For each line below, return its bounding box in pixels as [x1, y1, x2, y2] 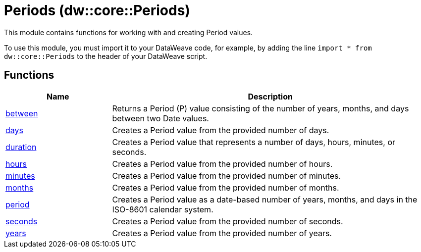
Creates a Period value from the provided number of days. [112, 125, 329, 135]
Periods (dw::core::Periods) [4, 2, 190, 19]
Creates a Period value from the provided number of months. [112, 182, 339, 193]
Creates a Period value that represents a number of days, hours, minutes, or [112, 137, 395, 147]
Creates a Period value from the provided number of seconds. [112, 216, 343, 226]
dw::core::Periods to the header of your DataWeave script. [4, 51, 208, 60]
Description [248, 91, 293, 101]
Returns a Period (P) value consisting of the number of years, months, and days [112, 103, 409, 113]
